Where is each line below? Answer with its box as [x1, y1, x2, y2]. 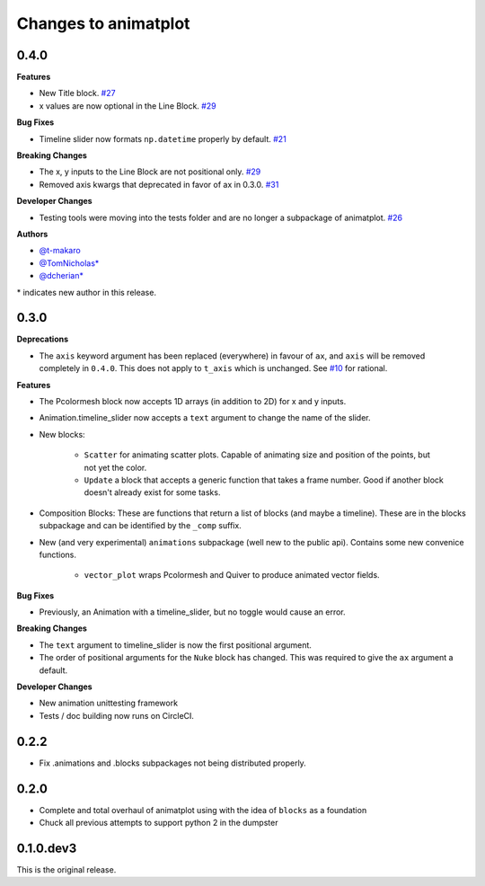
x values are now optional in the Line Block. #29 [39, 100, 216, 111]
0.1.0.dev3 [16, 840, 77, 855]
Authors [16, 228, 48, 239]
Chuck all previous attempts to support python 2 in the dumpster [39, 818, 278, 828]
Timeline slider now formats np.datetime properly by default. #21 [39, 133, 287, 144]
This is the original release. [16, 864, 117, 875]
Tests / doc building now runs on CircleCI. [39, 710, 195, 721]
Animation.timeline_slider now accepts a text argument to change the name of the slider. [39, 412, 371, 423]
